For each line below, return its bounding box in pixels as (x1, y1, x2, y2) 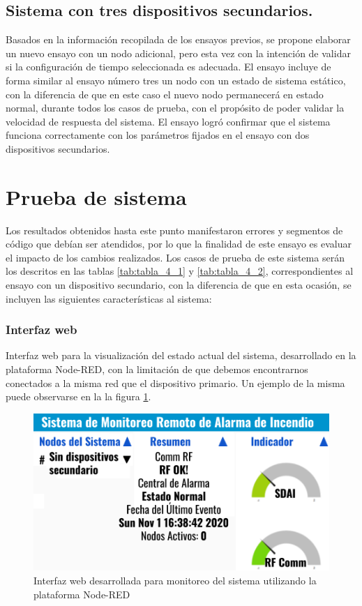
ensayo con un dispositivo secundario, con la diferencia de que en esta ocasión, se (6, 278, 352, 292)
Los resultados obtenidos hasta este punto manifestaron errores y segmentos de (6, 222, 343, 237)
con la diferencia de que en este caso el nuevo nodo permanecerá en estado (6, 86, 324, 101)
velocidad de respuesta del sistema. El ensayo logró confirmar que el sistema (6, 114, 331, 128)
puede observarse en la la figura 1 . (6, 389, 151, 404)
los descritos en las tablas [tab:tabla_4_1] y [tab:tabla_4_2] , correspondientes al (6, 264, 354, 278)
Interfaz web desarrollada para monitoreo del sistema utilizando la (33, 573, 317, 587)
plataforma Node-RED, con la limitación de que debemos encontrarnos (6, 362, 308, 377)
